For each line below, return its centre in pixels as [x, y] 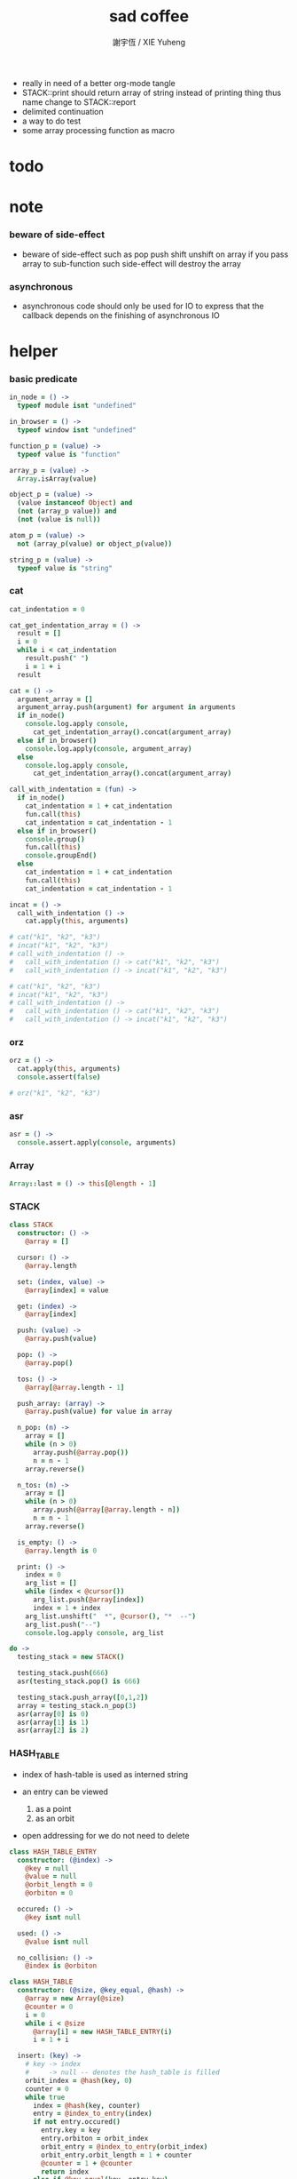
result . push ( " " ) [57, 658]
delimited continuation [63, 111]
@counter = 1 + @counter [87, 2163]
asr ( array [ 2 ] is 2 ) [53, 1730]
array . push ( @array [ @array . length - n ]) [106, 1510]
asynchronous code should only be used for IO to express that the [143, 306]
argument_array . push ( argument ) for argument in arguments [127, 707]
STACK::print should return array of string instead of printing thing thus [152, 92]
